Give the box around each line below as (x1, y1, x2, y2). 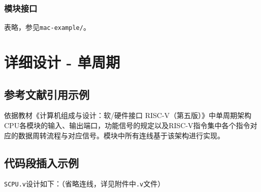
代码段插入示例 (4, 155, 79, 170)
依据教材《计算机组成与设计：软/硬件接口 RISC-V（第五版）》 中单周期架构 (4, 110, 252, 121)
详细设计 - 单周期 (4, 52, 120, 72)
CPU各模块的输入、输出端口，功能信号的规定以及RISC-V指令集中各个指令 (4, 120, 250, 131)
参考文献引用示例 (4, 86, 89, 102)
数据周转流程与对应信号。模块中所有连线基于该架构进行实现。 (18, 130, 224, 140)
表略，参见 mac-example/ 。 (4, 22, 90, 32)
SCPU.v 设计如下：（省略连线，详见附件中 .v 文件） (4, 178, 165, 189)
